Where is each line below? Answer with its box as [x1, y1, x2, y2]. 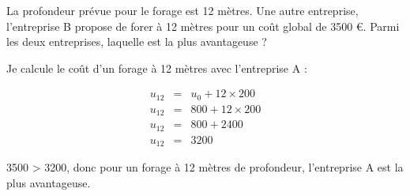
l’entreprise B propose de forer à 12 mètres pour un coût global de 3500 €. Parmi [6, 17, 400, 34]
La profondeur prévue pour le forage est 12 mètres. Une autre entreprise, [6, 2, 359, 18]
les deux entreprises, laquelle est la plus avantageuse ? [6, 33, 267, 50]
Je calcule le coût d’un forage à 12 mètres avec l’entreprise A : [6, 59, 307, 76]
